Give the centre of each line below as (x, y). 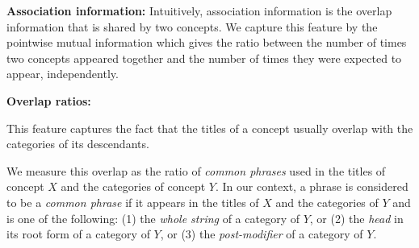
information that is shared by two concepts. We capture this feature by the (192, 26)
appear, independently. (63, 74)
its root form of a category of (78, 234)
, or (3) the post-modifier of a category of (262, 234)
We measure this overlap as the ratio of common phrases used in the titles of (196, 170)
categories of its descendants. (78, 144)
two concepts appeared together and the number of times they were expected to (204, 58)
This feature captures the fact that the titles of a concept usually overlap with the (210, 128)
